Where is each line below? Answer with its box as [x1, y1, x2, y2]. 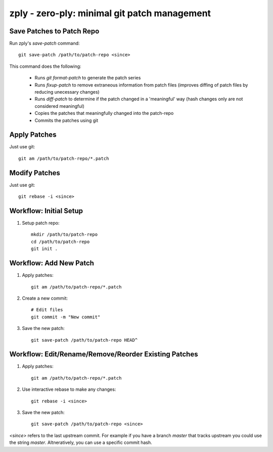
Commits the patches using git [34, 117, 99, 124]
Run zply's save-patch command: [9, 40, 80, 47]
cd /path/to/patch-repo [31, 238, 90, 244]
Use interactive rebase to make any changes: [22, 386, 116, 392]
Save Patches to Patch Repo [9, 27, 100, 35]
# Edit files [31, 307, 63, 313]
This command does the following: [9, 63, 81, 69]
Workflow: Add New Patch [9, 259, 95, 268]
